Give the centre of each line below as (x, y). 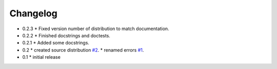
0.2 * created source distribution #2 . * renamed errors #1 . (83, 50)
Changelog (33, 13)
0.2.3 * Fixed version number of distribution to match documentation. (96, 29)
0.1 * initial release (42, 57)
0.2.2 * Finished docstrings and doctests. (66, 35)
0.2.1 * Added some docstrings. (56, 43)
